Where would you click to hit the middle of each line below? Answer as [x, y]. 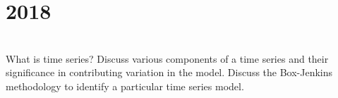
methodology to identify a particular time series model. [125, 86]
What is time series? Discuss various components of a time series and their [167, 58]
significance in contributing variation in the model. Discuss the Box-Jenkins [169, 72]
